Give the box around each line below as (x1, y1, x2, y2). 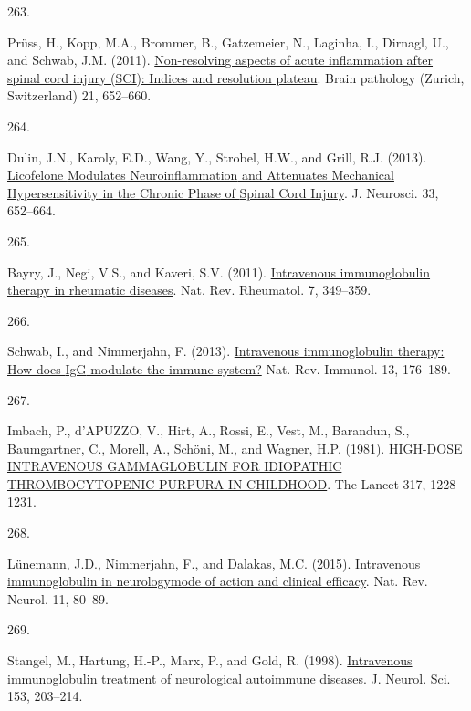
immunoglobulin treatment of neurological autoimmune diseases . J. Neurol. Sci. (7, 668, 451, 687)
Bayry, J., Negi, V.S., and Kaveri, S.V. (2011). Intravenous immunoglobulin (7, 262, 431, 281)
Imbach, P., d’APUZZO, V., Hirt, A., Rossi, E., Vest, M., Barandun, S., (7, 421, 410, 440)
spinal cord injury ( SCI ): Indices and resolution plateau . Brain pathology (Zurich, (7, 68, 465, 87)
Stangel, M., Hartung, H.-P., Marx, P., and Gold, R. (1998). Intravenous (7, 651, 413, 670)
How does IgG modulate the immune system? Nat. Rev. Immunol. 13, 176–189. (7, 359, 451, 378)
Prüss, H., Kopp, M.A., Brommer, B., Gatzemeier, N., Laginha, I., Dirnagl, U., (7, 32, 449, 51)
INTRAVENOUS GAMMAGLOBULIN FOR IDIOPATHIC (7, 456, 342, 476)
